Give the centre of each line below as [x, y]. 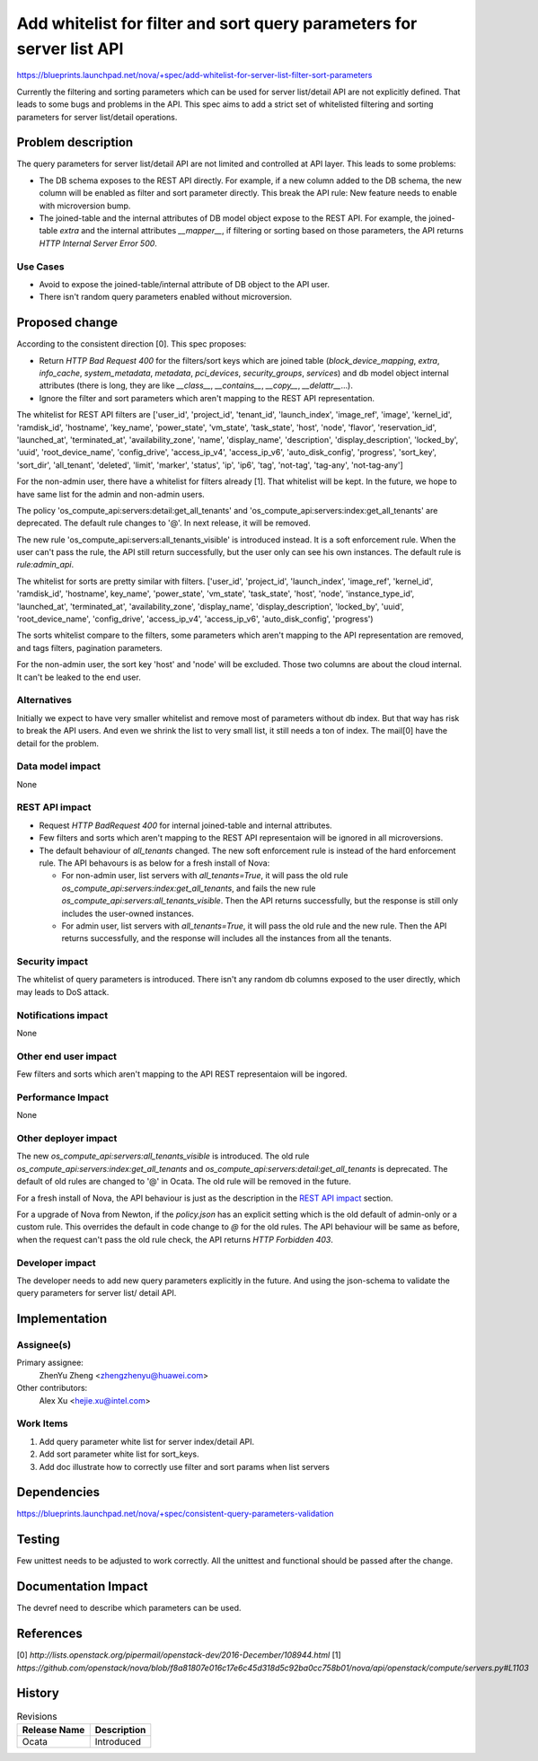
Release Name [53, 1730]
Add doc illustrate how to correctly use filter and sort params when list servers [184, 1466]
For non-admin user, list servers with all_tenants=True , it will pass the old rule [205, 876]
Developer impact [56, 1263]
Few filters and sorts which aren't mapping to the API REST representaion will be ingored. [182, 1074]
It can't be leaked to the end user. [79, 677]
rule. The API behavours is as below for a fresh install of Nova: [154, 863]
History [38, 1693]
